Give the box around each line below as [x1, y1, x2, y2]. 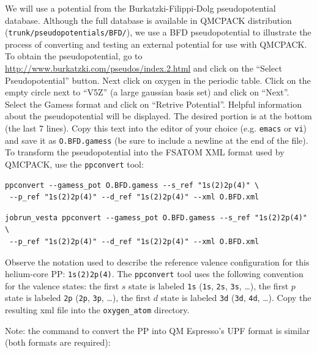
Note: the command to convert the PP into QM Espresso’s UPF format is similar [5, 324, 310, 336]
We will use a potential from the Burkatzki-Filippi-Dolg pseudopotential [5, 2, 276, 14]
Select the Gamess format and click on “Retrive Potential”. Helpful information [5, 97, 302, 110]
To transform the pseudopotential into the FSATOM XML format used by [5, 146, 285, 158]
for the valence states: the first [5, 279, 119, 292]
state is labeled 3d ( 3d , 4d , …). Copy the [160, 291, 311, 304]
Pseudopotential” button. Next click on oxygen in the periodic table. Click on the [5, 73, 311, 86]
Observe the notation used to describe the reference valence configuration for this [5, 255, 310, 268]
